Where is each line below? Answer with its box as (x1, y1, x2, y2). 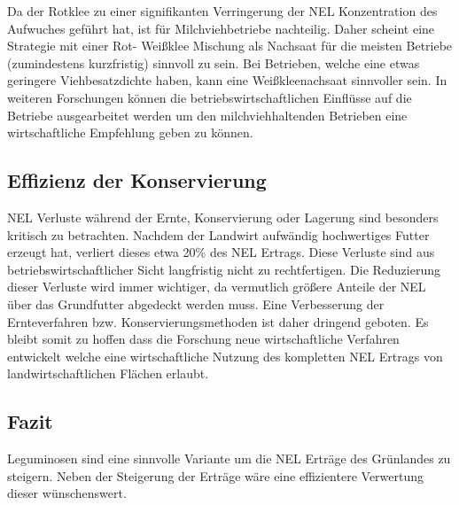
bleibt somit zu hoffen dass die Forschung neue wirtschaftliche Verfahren (7, 330, 400, 348)
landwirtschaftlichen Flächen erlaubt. (7, 364, 209, 383)
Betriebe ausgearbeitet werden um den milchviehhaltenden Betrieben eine (7, 105, 408, 124)
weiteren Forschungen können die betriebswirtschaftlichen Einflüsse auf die (7, 88, 412, 106)
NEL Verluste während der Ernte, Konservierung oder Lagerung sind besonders (7, 207, 439, 226)
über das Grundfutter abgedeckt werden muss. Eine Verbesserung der (7, 294, 385, 313)
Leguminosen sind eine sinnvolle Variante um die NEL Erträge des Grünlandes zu (7, 449, 451, 468)
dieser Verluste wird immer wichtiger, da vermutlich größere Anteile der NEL (7, 277, 426, 296)
